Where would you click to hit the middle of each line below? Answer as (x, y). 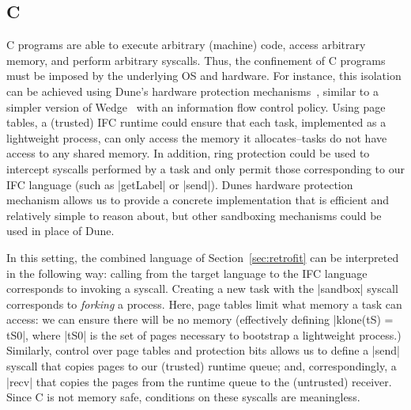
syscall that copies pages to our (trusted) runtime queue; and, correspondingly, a (202, 366)
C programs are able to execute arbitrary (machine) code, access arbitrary (186, 45)
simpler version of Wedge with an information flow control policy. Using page (196, 106)
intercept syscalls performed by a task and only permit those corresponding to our (205, 168)
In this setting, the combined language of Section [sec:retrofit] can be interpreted (203, 257)
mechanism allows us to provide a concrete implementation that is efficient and (198, 200)
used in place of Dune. (60, 231)
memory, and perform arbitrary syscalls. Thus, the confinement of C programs (196, 60)
